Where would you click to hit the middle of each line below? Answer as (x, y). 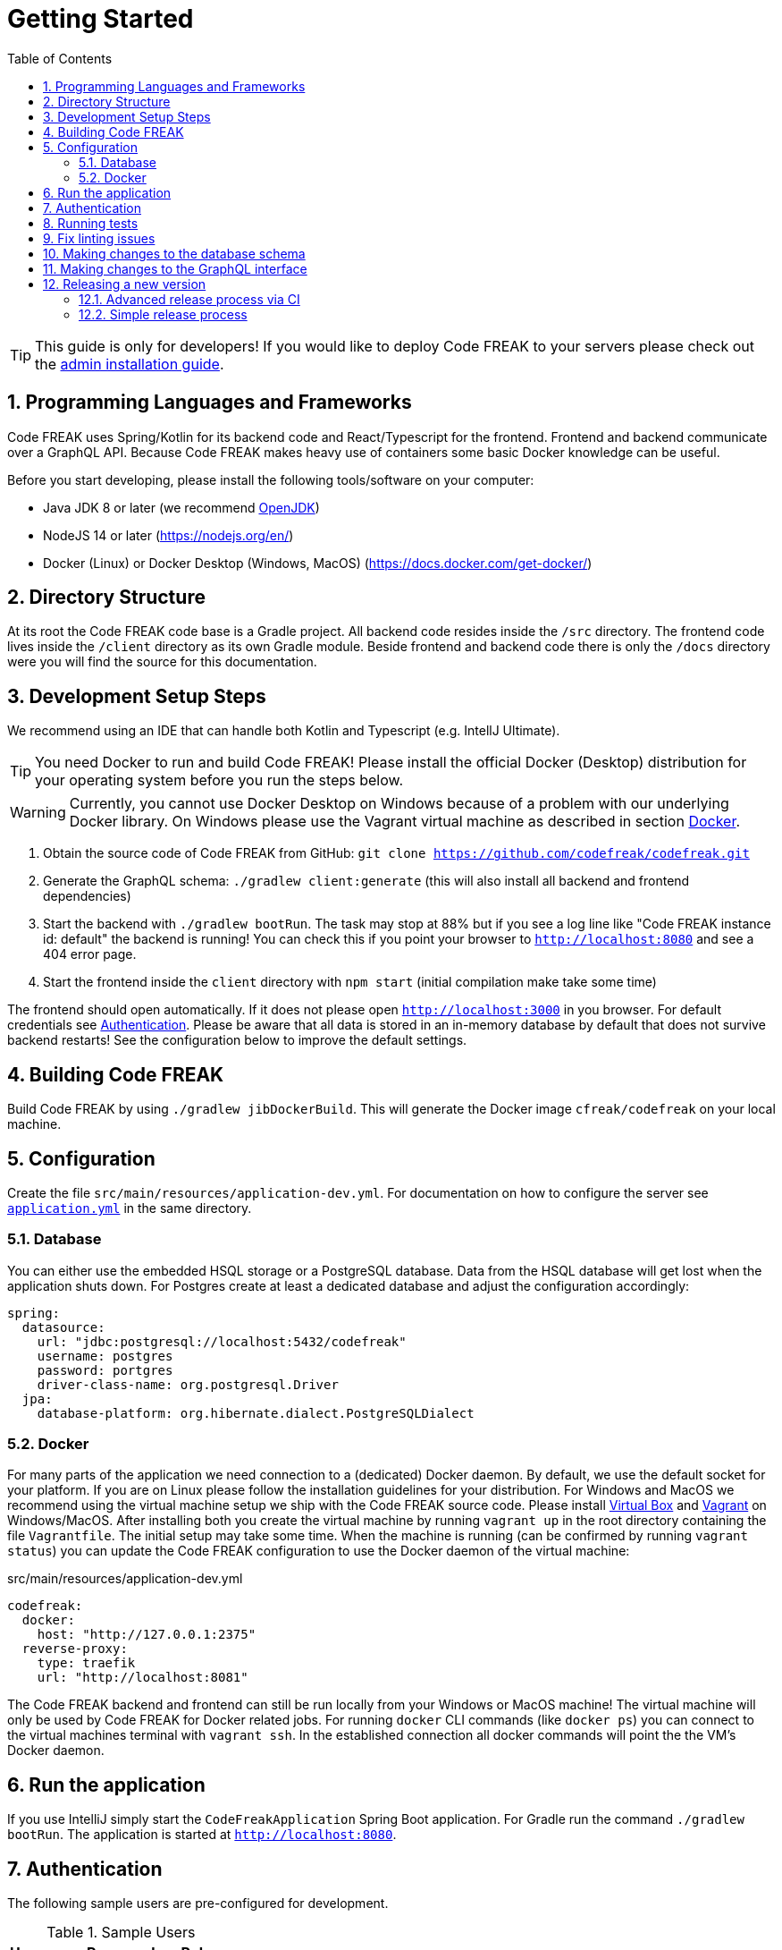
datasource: (63, 1327)
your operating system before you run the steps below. (219, 780)
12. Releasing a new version (125, 284)
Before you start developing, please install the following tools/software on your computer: (271, 479)
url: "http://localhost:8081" (143, 1678)
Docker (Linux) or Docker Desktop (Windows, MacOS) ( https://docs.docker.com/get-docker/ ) (318, 563)
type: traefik (86, 1663)
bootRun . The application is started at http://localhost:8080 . (202, 1835)
